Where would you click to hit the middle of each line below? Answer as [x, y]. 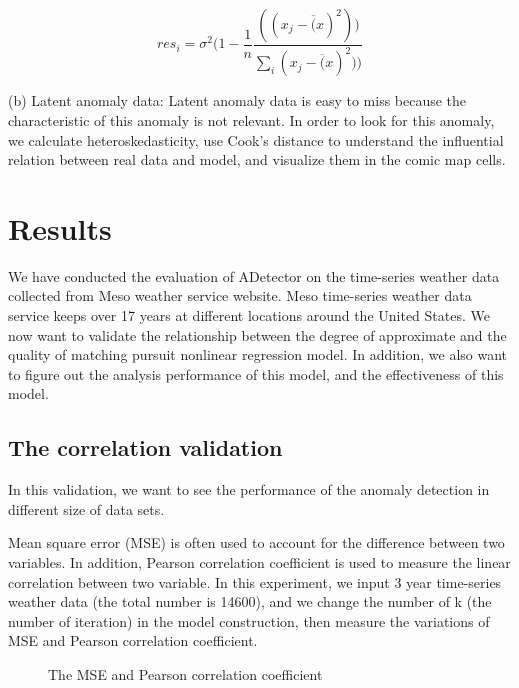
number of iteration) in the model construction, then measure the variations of [249, 620]
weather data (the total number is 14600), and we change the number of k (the [250, 601]
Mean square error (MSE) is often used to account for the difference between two [256, 542]
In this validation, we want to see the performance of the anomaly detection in [249, 489]
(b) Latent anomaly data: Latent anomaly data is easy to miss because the [237, 100]
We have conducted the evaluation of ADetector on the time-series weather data [254, 275]
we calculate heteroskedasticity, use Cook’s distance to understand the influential [256, 139]
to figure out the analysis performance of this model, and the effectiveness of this [256, 373]
